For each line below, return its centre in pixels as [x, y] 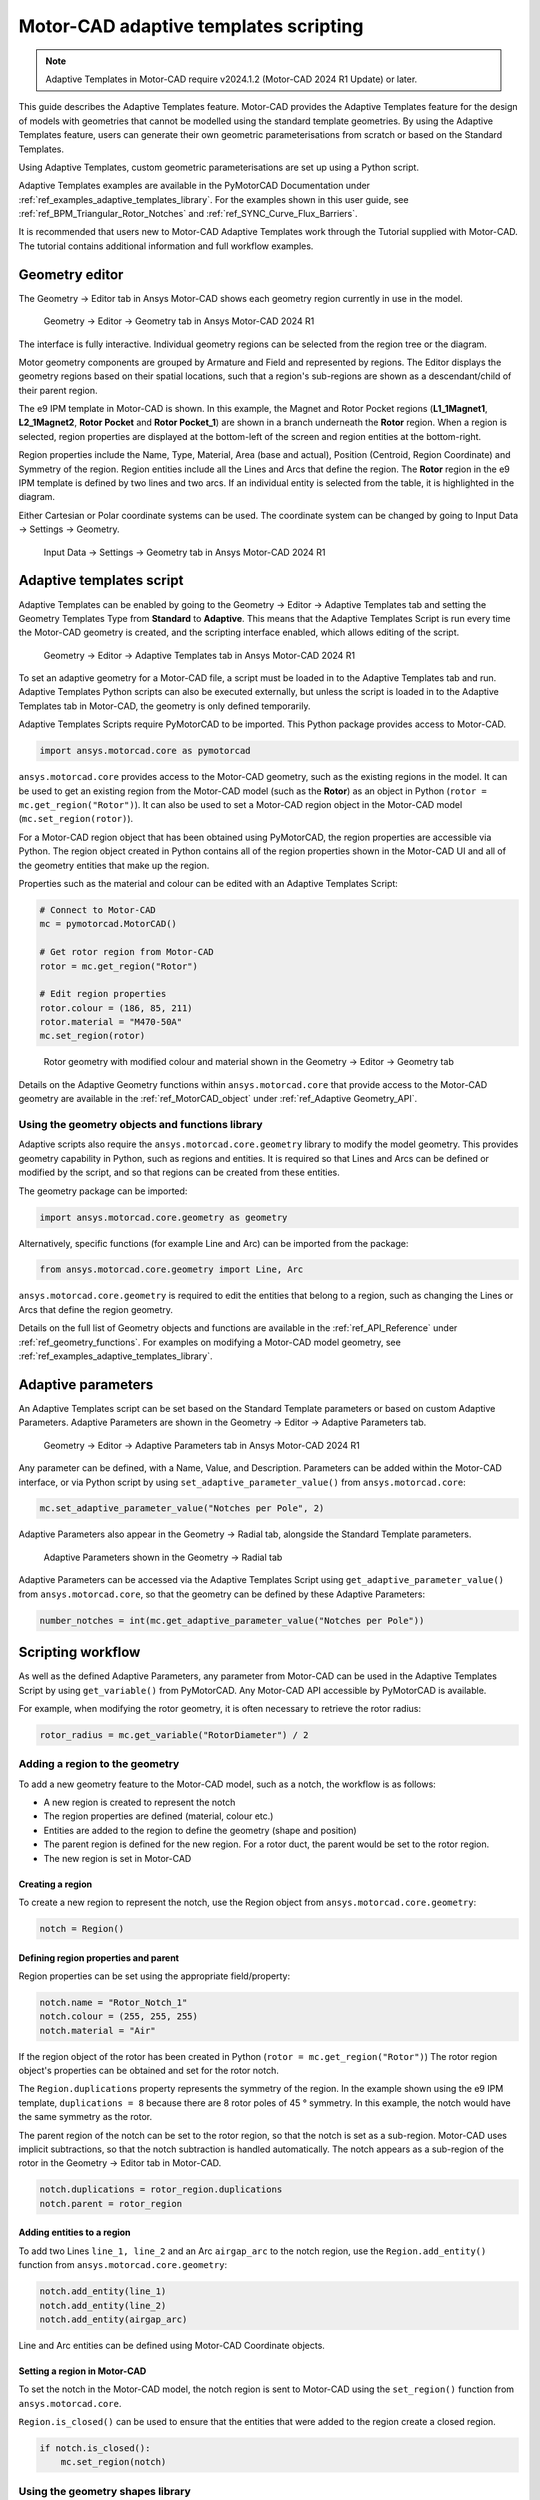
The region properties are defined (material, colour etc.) [158, 1816]
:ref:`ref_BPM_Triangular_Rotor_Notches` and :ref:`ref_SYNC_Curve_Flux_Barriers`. [188, 214]
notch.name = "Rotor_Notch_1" [113, 2002]
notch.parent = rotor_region [111, 2203]
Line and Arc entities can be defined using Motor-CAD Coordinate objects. [171, 2345]
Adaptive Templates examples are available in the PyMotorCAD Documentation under [194, 186]
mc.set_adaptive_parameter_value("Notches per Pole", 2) [182, 1508]
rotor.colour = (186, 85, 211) [116, 1008]
